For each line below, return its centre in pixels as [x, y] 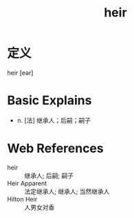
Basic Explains [49, 100]
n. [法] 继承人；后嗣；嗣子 [54, 120]
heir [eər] [20, 73]
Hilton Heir [22, 199]
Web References [56, 148]
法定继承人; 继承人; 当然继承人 [67, 191]
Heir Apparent [27, 183]
